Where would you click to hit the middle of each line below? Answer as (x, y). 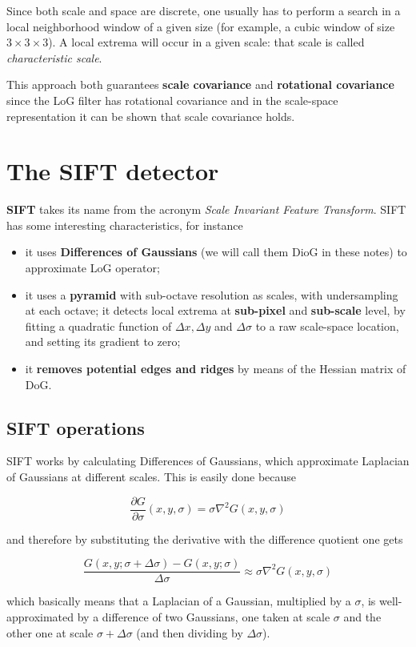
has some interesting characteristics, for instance (125, 225)
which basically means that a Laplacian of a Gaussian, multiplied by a (179, 601)
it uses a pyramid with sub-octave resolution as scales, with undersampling (212, 294)
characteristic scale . (54, 57)
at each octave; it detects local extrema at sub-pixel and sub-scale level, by (215, 310)
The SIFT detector (113, 171)
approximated (40, 616)
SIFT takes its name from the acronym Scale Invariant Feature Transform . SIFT (206, 209)
